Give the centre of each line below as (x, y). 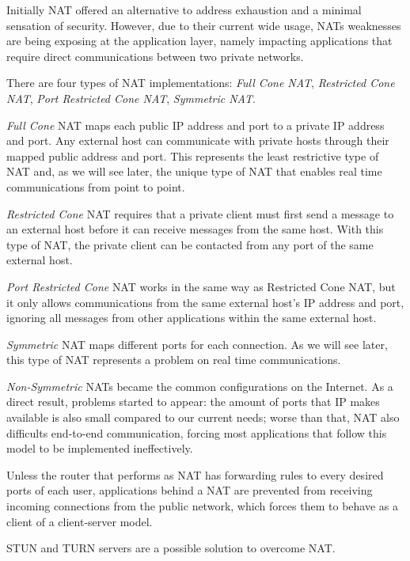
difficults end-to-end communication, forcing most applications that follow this (197, 432)
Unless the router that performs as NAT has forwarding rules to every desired (195, 474)
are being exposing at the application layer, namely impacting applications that (199, 41)
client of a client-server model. (80, 521)
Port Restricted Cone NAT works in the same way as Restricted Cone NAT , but (201, 286)
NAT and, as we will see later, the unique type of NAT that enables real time (194, 171)
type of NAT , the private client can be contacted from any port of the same (190, 244)
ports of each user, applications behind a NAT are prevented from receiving (190, 490)
